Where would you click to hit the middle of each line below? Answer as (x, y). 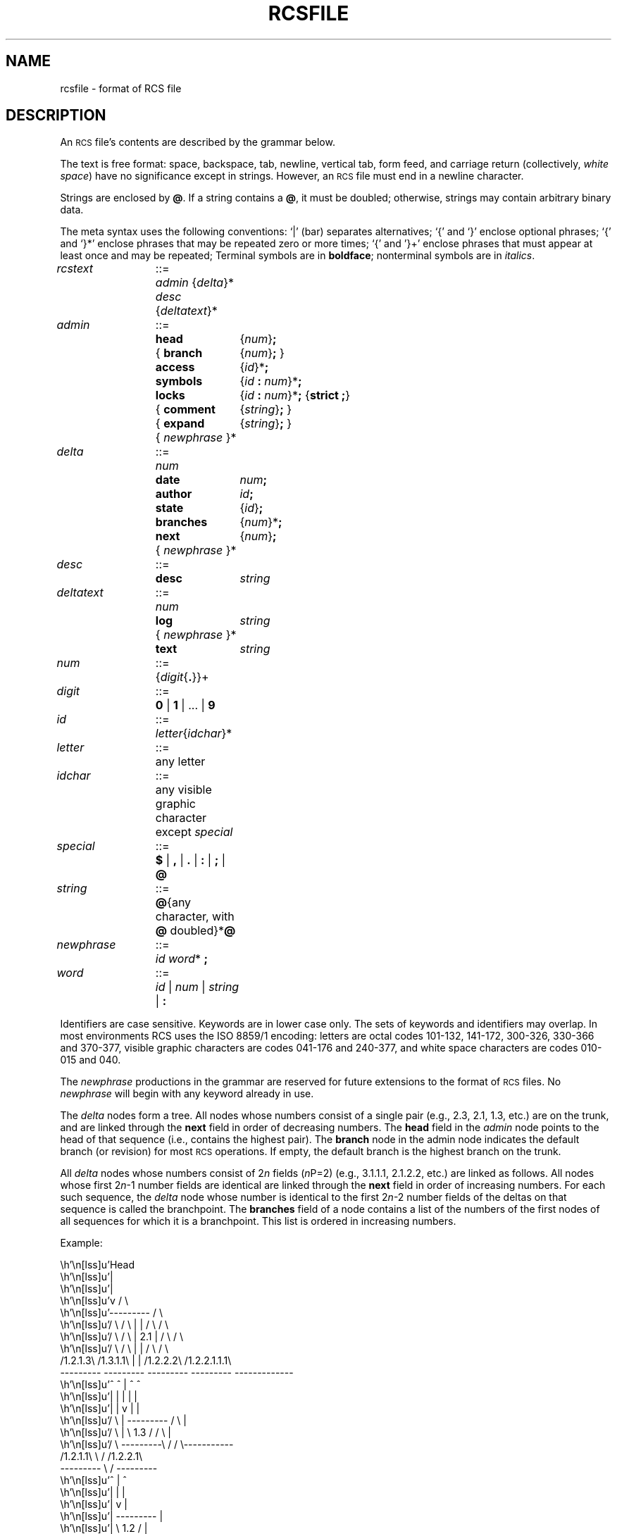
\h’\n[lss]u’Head (98, 1265)
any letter (180, 762)
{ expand (180, 424)
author (174, 494)
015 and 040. (91, 1060)
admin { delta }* (195, 283)
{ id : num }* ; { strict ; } (295, 395)
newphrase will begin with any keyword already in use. (187, 1094)
